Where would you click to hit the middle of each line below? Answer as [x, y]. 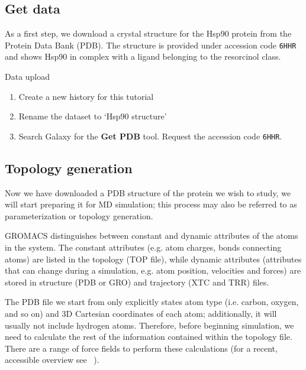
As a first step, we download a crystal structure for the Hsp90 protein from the [148, 33]
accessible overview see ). [52, 360]
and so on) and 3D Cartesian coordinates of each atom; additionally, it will [141, 314]
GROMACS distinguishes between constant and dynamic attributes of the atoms [152, 236]
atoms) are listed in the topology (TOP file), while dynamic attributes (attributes [153, 259]
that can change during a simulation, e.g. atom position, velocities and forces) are [153, 270]
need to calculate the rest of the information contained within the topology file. [149, 337]
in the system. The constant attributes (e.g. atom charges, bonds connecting [143, 247]
